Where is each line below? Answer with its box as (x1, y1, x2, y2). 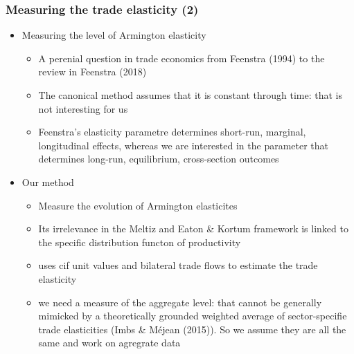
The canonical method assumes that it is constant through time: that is (38, 88, 342, 102)
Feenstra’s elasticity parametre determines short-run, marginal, (38, 124, 306, 139)
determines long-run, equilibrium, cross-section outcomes (38, 151, 279, 166)
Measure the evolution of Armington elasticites (38, 198, 238, 212)
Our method (21, 174, 74, 189)
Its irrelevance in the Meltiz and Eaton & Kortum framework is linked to (38, 221, 348, 236)
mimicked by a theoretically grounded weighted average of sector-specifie (38, 308, 347, 323)
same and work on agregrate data (38, 335, 181, 350)
